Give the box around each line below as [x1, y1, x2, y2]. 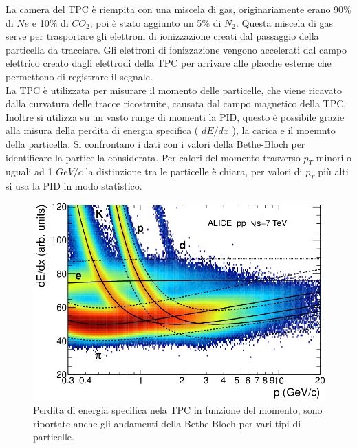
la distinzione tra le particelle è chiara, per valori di [85, 164, 303, 179]
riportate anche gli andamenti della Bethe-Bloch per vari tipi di [33, 416, 301, 430]
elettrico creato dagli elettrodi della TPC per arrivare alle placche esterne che [6, 56, 332, 70]
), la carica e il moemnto [232, 123, 336, 137]
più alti [318, 164, 349, 179]
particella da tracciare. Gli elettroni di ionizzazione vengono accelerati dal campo [6, 42, 347, 56]
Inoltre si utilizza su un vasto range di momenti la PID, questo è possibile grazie [6, 109, 345, 124]
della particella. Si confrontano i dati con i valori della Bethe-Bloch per [6, 136, 305, 150]
